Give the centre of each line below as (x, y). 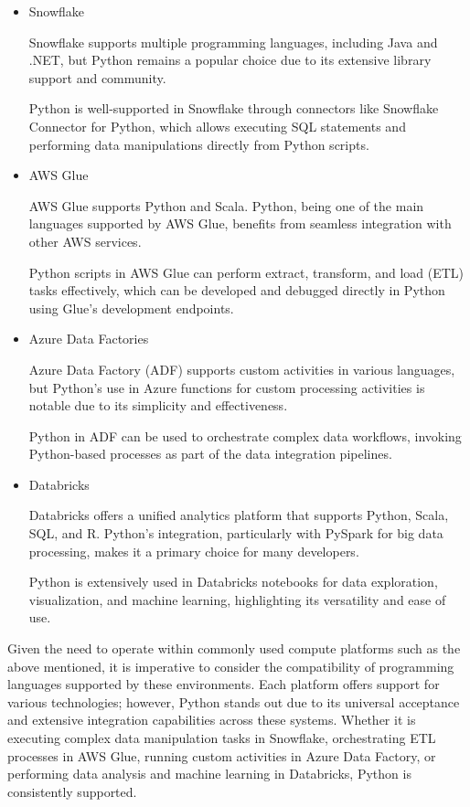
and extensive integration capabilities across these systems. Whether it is (212, 720)
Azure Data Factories (89, 339)
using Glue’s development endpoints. (131, 308)
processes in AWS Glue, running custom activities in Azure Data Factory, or (222, 755)
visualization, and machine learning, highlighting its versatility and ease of (237, 599)
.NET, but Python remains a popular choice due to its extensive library (230, 60)
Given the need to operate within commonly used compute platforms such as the (234, 648)
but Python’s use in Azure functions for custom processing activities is (227, 387)
